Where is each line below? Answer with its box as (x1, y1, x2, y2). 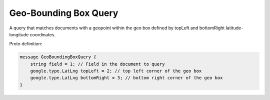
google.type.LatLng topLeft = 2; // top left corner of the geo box (30, 68, 202, 74)
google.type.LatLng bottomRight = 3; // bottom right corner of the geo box (30, 75, 223, 81)
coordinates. (29, 31, 56, 37)
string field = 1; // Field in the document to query (30, 61, 165, 67)
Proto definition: (9, 41, 42, 47)
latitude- (225, 25, 243, 31)
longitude (9, 31, 29, 37)
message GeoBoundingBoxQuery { (19, 54, 97, 60)
